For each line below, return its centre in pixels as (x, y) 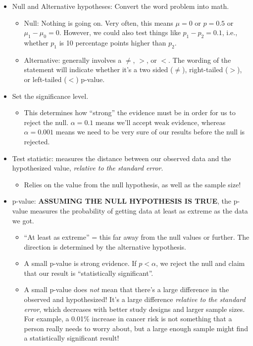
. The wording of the (200, 60)
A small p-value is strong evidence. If (80, 263)
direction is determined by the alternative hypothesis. (105, 246)
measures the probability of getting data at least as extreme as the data (139, 210)
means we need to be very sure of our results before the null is (150, 132)
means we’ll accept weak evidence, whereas (160, 122)
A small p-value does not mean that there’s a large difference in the (126, 289)
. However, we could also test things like (120, 32)
